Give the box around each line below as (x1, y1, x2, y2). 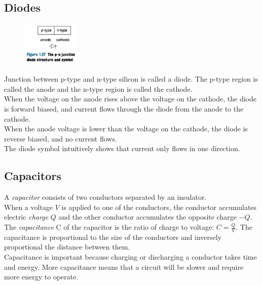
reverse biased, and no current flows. (4, 133, 117, 144)
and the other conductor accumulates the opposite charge (58, 211, 237, 222)
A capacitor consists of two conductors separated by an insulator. (4, 192, 207, 202)
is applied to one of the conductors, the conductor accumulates (61, 201, 257, 212)
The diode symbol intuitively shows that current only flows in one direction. (4, 143, 240, 154)
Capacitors (4, 168, 61, 184)
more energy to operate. (4, 271, 79, 282)
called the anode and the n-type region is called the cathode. (4, 83, 193, 94)
